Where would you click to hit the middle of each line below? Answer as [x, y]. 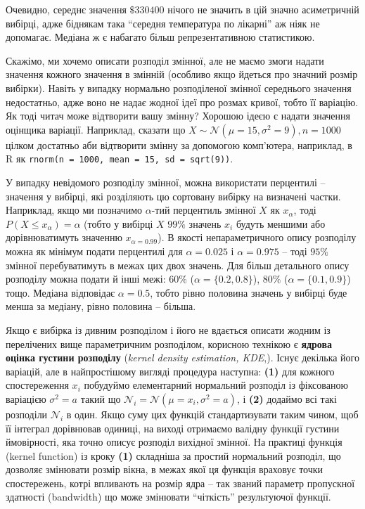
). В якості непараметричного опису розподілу [257, 237]
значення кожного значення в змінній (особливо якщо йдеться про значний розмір [182, 74]
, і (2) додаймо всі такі [287, 398]
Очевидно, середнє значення [66, 9]
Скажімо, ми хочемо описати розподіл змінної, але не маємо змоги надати [165, 60]
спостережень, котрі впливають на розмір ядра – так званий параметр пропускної [180, 483]
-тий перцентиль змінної [204, 210]
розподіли [27, 414]
